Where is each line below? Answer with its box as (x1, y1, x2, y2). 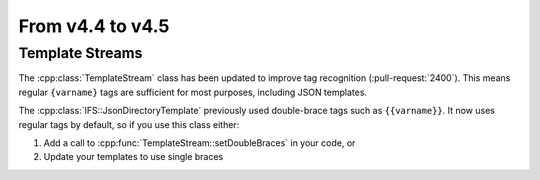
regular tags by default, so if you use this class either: (18, 118, 240, 130)
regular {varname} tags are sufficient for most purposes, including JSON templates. (18, 86, 368, 98)
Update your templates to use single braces (43, 151, 224, 163)
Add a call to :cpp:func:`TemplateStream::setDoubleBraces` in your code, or (43, 136, 356, 149)
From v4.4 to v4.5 (18, 15, 170, 37)
